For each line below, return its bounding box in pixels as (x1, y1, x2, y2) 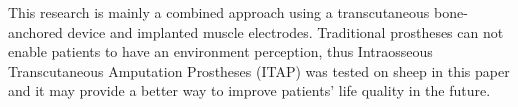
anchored (8, 21, 63, 42)
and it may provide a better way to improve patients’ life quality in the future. (8, 80, 491, 101)
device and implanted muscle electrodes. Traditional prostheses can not (67, 21, 504, 42)
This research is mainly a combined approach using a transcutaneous (8, 2, 430, 22)
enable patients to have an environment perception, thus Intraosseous (8, 41, 433, 62)
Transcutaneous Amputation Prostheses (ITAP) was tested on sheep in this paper (8, 60, 510, 81)
